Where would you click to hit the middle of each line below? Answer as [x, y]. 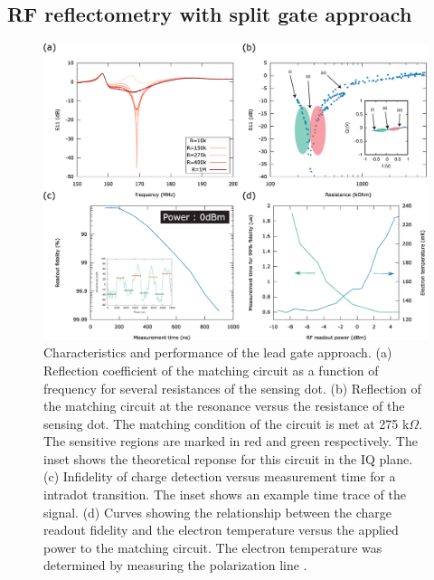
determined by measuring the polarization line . [175, 565]
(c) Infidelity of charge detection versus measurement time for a [220, 476]
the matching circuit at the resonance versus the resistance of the [224, 406]
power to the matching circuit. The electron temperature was [213, 547]
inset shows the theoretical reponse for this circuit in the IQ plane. [228, 458]
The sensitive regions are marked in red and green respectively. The [231, 441]
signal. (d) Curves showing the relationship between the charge [218, 512]
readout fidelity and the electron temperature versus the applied [221, 530]
